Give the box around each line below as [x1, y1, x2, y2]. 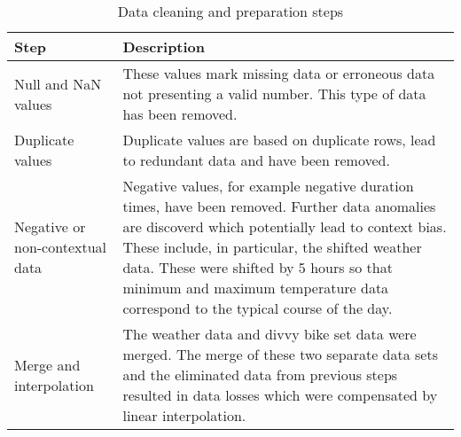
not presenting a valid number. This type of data [122, 83, 426, 104]
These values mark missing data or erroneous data [122, 63, 435, 83]
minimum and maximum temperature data [122, 277, 389, 298]
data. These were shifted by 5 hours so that [122, 257, 393, 277]
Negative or [14, 216, 86, 237]
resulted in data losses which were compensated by [122, 385, 438, 405]
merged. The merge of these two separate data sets [122, 344, 438, 364]
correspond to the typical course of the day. [122, 298, 393, 318]
